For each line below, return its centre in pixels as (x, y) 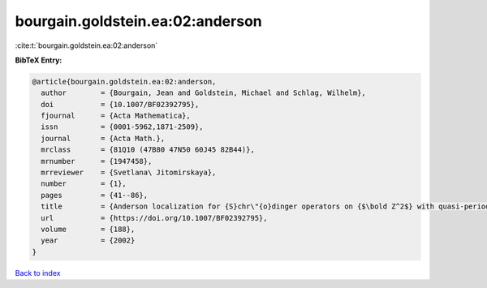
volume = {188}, (88, 229)
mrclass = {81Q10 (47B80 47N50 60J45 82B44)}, (148, 150)
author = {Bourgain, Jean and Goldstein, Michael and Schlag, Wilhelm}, (204, 93)
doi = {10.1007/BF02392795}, (120, 104)
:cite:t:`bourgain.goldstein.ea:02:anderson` (86, 45)
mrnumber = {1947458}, (97, 161)
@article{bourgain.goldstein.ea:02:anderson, (124, 82)
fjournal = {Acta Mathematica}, (116, 116)
